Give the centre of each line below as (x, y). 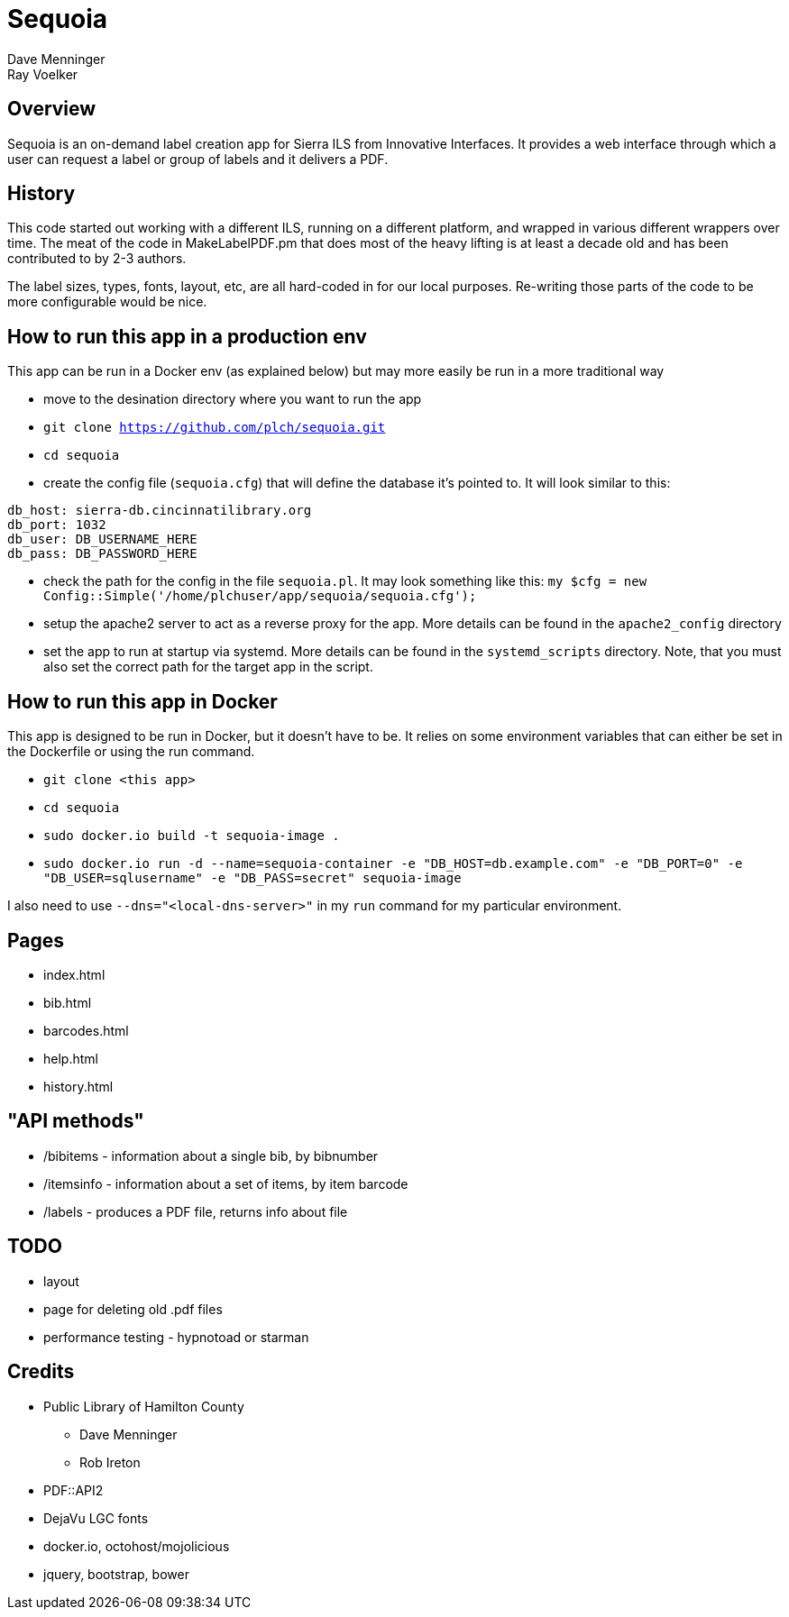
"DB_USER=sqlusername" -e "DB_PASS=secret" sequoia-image (252, 878)
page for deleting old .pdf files (133, 1309)
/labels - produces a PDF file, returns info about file (196, 1211)
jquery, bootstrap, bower (116, 1574)
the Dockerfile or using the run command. (131, 752)
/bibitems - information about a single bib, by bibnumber (211, 1156)
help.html (71, 1058)
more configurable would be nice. (107, 302)
